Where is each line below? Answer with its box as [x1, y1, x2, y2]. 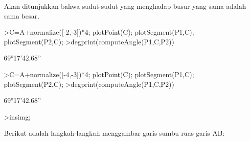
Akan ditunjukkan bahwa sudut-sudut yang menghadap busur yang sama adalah [4, 1, 246, 11]
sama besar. [4, 10, 40, 20]
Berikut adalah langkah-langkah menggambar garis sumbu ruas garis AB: [4, 128, 225, 138]
